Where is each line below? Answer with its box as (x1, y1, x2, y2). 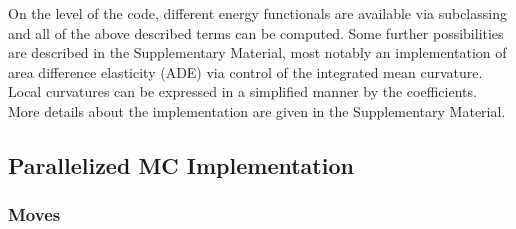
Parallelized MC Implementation (8, 149, 354, 180)
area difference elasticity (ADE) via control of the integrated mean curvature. (8, 61, 483, 82)
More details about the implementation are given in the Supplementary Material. (8, 100, 506, 121)
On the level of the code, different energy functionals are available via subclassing (8, 3, 507, 23)
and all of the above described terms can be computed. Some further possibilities (8, 22, 504, 43)
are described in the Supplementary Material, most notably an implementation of (8, 42, 507, 63)
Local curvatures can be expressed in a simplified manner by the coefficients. (8, 81, 477, 102)
